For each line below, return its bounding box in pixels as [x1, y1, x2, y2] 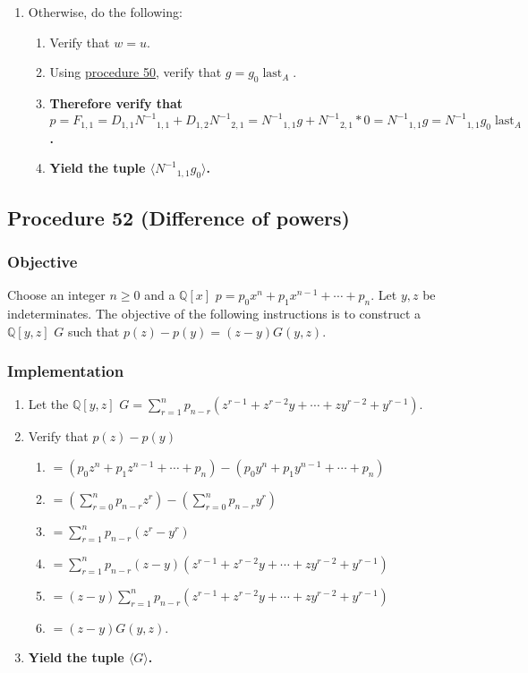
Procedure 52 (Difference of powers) [7, 203, 350, 231]
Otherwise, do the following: [28, 3, 183, 21]
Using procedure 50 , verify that [49, 63, 222, 81]
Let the [28, 395, 69, 413]
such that [67, 321, 120, 340]
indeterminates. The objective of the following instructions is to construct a [7, 304, 422, 323]
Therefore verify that [49, 93, 183, 112]
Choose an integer [7, 285, 106, 304]
